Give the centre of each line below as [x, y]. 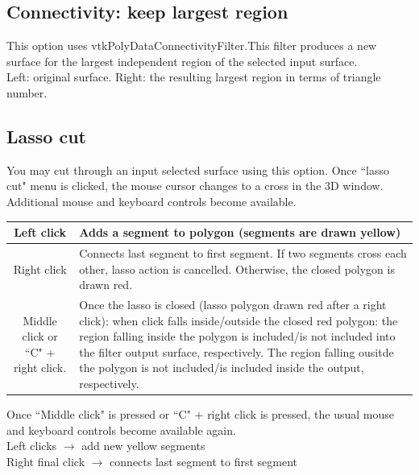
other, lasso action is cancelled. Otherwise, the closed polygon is [237, 268]
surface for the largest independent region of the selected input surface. [182, 61]
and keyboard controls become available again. [121, 430]
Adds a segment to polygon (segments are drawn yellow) [240, 232]
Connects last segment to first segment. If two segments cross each [243, 252]
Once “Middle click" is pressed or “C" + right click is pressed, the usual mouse [200, 414]
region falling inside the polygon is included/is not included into [237, 336]
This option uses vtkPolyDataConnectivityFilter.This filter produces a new [192, 45]
